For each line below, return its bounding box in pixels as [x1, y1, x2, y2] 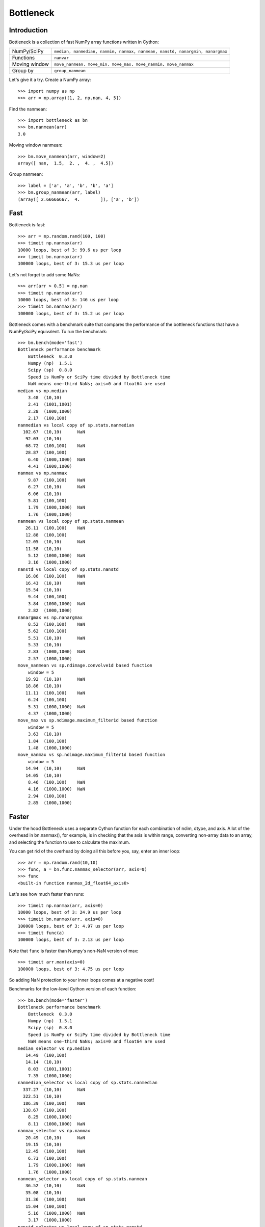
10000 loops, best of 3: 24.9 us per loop [18, 909, 122, 915]
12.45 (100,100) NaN [25, 1148, 85, 1154]
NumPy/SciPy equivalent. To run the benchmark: [9, 328, 107, 334]
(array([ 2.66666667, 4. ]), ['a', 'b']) [18, 196, 140, 202]
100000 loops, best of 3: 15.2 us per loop [18, 311, 124, 316]
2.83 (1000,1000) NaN [27, 649, 85, 655]
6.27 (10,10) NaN [27, 484, 85, 490]
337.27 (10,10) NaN [23, 1087, 85, 1092]
